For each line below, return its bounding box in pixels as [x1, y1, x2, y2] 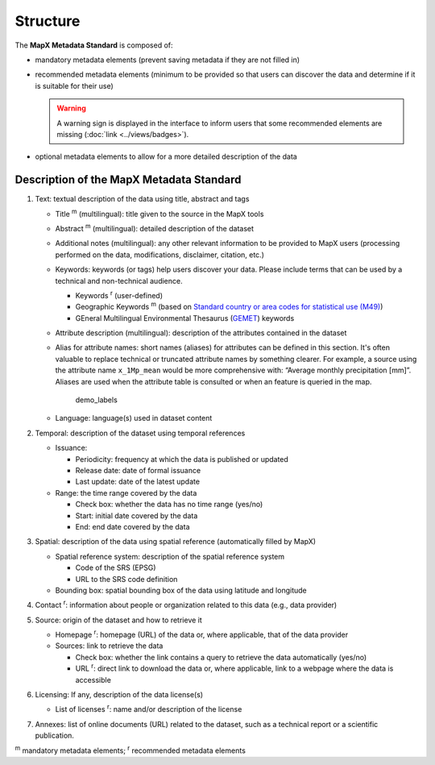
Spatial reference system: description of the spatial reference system [55, 551, 285, 561]
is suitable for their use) [35, 81, 114, 90]
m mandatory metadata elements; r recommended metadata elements [14, 744, 246, 755]
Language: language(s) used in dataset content [55, 414, 213, 423]
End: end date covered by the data [75, 522, 190, 531]
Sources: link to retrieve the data [55, 641, 164, 651]
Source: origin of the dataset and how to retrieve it [35, 615, 203, 625]
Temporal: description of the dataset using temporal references [35, 428, 246, 438]
